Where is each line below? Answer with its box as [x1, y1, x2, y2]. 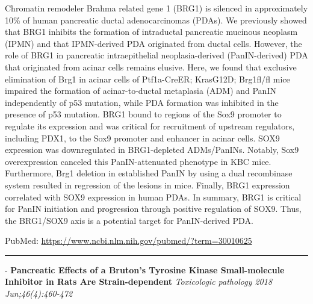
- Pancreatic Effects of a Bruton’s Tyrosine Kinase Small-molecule [5, 263, 285, 276]
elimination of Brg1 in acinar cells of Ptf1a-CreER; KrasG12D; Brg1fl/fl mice [5, 72, 290, 85]
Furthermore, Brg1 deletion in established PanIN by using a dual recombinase [5, 167, 293, 179]
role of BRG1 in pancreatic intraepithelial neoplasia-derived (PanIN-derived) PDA [5, 49, 308, 61]
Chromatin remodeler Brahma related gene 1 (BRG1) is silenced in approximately [5, 2, 308, 14]
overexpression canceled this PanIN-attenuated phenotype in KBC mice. [5, 155, 271, 167]
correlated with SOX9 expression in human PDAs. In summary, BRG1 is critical [5, 190, 302, 203]
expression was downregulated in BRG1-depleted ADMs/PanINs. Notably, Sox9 [5, 143, 299, 156]
